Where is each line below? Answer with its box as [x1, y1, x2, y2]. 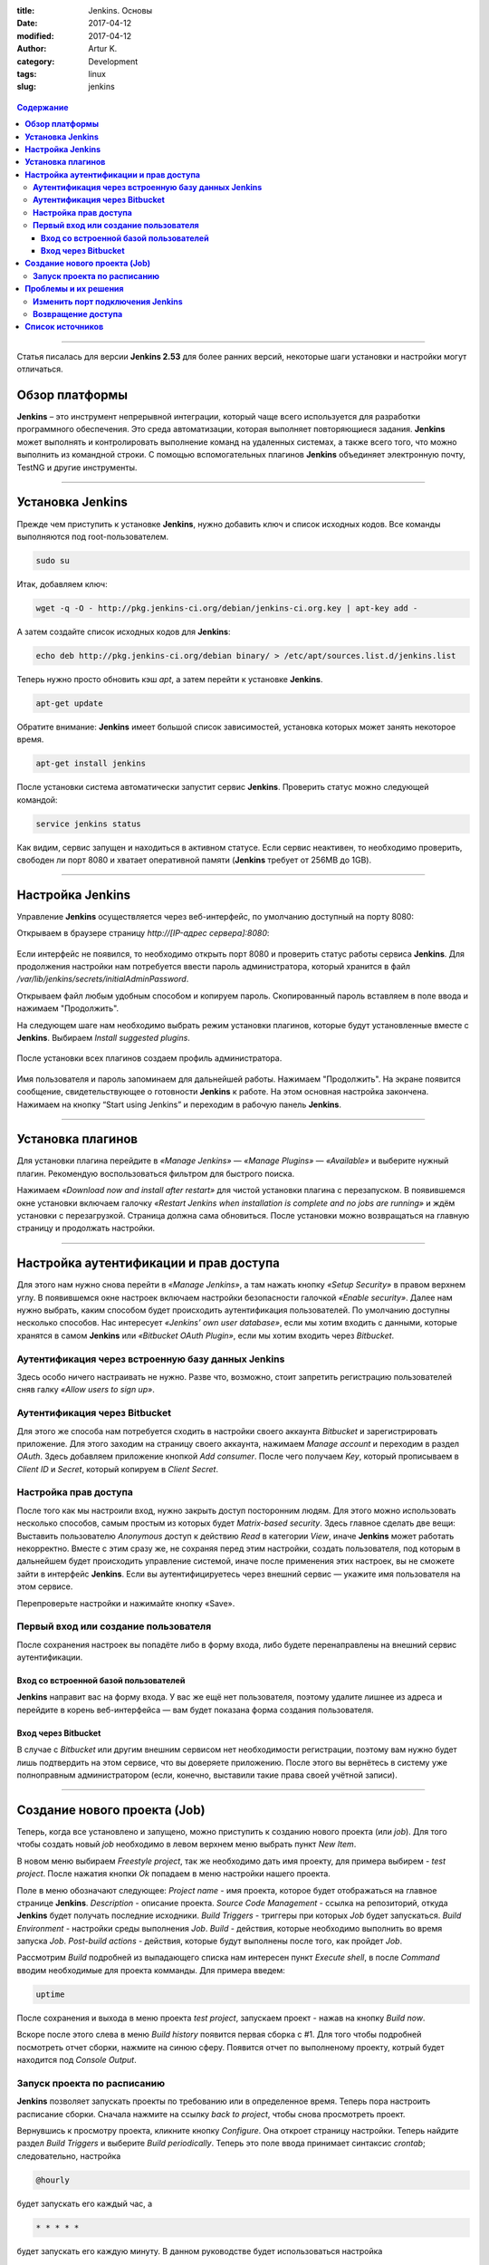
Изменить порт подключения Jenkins [33, 295, 183, 307]
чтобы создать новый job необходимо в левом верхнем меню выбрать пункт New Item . [16, 1839, 357, 1850]
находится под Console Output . [16, 2054, 137, 2065]
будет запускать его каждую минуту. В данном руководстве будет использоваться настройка [16, 2245, 383, 2256]
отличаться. [16, 363, 63, 375]
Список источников [24, 322, 104, 333]
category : [16, 55, 55, 67]
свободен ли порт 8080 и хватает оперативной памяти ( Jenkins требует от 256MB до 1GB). [16, 854, 371, 865]
